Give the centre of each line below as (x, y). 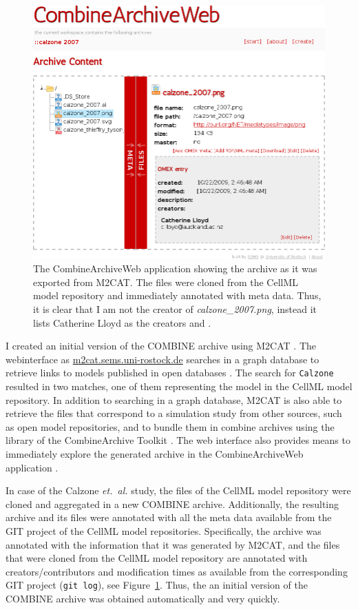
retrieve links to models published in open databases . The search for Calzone (170, 373)
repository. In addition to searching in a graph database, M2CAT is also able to (174, 399)
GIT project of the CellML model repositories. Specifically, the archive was (164, 530)
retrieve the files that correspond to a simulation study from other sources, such (174, 413)
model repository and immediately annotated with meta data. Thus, (177, 295)
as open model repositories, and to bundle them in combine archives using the (170, 426)
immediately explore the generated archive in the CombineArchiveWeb (155, 453)
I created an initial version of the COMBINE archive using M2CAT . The (161, 346)
